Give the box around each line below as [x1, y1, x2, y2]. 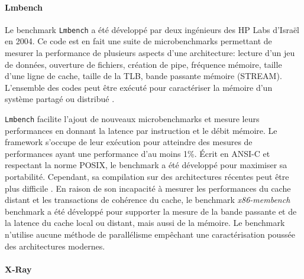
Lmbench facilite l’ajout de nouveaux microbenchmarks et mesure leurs [5, 113, 260, 125]
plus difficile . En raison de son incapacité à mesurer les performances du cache [5, 182, 291, 194]
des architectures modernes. [5, 239, 105, 252]
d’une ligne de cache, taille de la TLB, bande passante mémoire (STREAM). [5, 70, 282, 82]
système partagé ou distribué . [5, 93, 115, 105]
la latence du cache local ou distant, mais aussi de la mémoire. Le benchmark [5, 216, 285, 229]
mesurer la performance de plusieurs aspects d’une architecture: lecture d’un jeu [5, 47, 295, 59]
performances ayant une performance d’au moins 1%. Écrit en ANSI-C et [5, 147, 270, 159]
